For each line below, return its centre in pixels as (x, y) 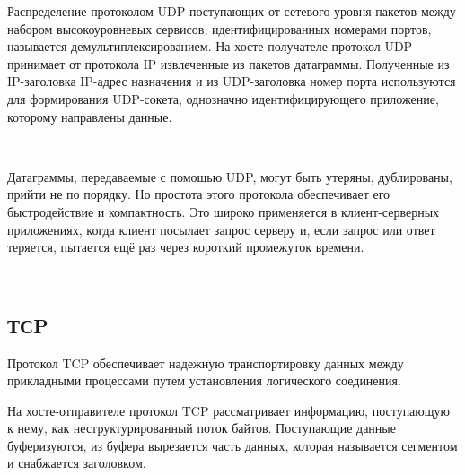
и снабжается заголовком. (77, 463)
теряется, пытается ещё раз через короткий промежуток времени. (186, 247)
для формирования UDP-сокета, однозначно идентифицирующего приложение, (223, 98)
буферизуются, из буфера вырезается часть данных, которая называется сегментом (232, 445)
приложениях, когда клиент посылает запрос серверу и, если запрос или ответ (221, 229)
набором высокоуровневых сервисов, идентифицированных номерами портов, (219, 28)
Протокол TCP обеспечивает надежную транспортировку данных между (206, 363)
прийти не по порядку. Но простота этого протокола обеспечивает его (199, 194)
